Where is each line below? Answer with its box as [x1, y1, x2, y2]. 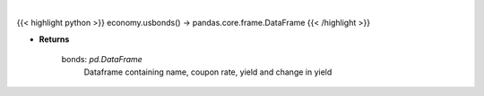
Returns [39, 34, 70, 44]
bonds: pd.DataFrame [61, 54, 143, 65]
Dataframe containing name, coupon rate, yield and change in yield [83, 67, 333, 77]
